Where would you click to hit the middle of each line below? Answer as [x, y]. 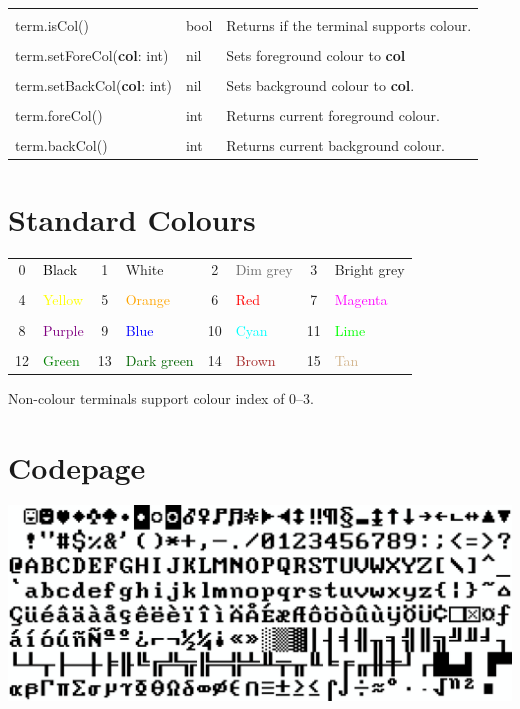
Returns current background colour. [336, 145]
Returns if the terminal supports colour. [349, 25]
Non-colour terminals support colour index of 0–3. [161, 397]
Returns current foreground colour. [333, 115]
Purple [63, 329]
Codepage [77, 466]
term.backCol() [61, 145]
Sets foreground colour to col [316, 55]
